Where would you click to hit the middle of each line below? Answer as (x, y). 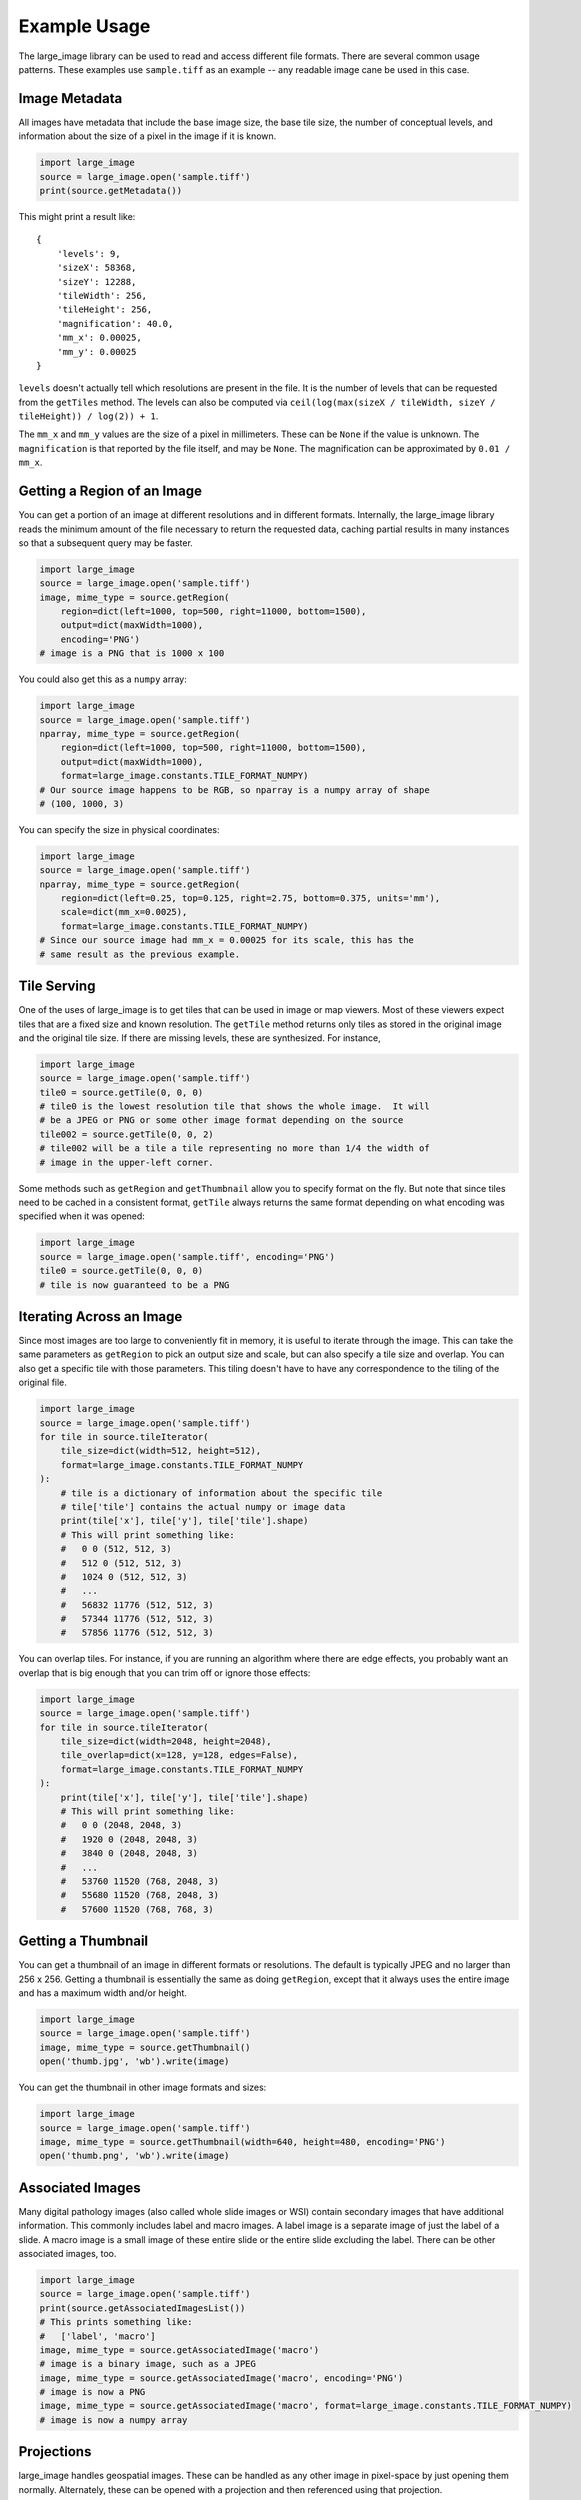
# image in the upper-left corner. (126, 1162)
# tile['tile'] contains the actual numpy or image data (203, 1506)
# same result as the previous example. (139, 954)
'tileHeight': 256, (104, 309)
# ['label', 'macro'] (98, 2336)
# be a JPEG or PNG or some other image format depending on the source (221, 1120)
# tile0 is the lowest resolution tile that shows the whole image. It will (234, 1106)
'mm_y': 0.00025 (96, 351)
